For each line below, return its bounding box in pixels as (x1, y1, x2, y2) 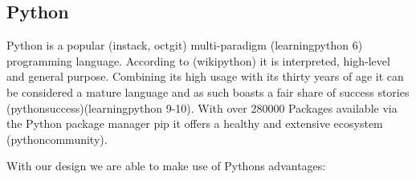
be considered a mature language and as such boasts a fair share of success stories (6, 83, 410, 100)
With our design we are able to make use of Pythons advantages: (6, 157, 326, 174)
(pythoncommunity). (6, 130, 108, 147)
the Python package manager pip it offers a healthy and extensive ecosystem (6, 115, 383, 132)
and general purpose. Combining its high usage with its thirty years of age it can (6, 68, 404, 85)
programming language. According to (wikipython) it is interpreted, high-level (6, 52, 390, 69)
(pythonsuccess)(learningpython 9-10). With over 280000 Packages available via (6, 99, 398, 116)
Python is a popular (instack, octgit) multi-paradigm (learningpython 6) (6, 37, 363, 54)
